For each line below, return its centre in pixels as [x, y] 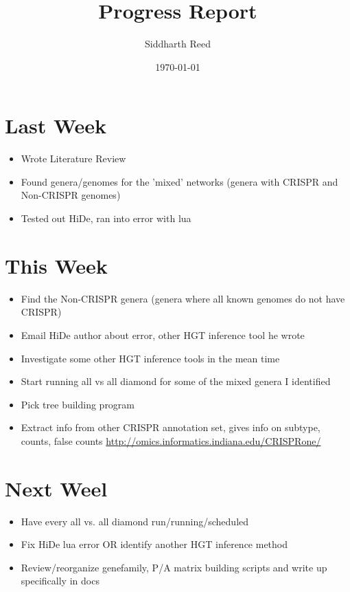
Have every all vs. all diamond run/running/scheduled [135, 521]
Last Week [56, 125]
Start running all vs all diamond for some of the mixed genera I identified [176, 381]
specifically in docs [60, 581]
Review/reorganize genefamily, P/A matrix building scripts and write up [174, 567]
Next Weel [56, 488]
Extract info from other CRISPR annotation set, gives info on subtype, [171, 427]
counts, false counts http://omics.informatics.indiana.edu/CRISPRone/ [171, 440]
